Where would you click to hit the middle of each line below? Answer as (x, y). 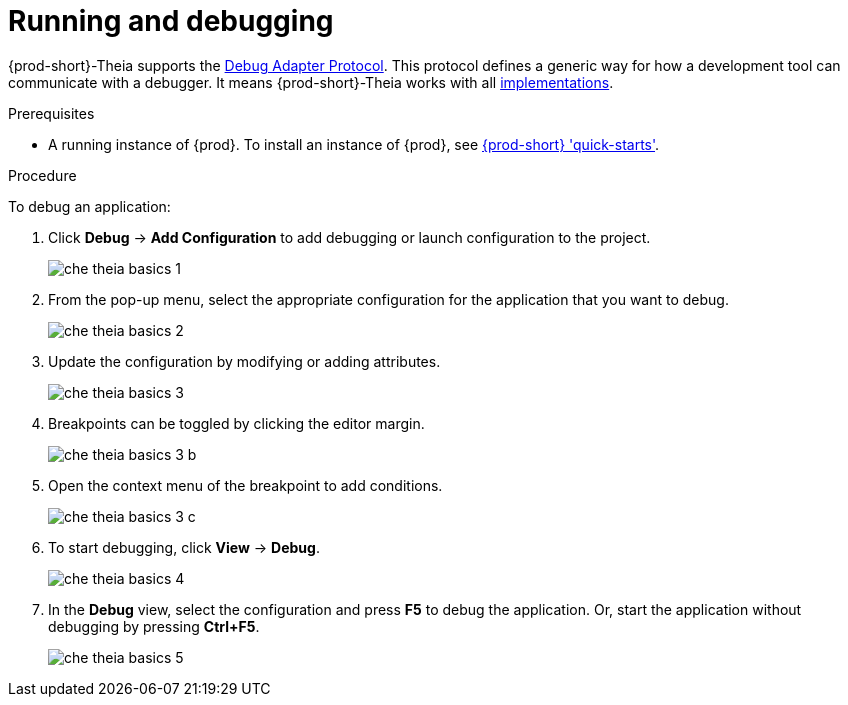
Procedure (42, 175)
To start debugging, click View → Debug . (184, 547)
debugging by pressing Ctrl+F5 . (154, 626)
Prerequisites (51, 113)
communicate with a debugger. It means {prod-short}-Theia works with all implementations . (311, 82)
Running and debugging (171, 21)
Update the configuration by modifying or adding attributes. (244, 361)
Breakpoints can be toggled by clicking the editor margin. (236, 423)
